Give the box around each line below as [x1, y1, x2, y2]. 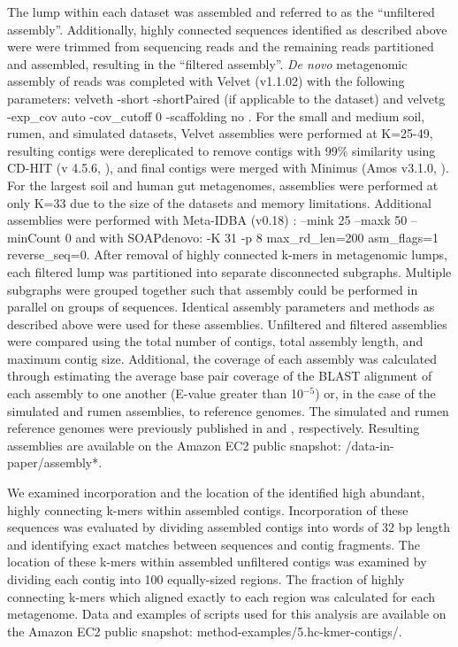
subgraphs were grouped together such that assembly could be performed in [7, 280, 418, 298]
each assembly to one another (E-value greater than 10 [7, 384, 303, 403]
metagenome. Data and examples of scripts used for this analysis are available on [7, 605, 447, 623]
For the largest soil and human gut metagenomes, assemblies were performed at [7, 175, 439, 194]
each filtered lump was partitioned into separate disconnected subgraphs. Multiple [7, 262, 452, 281]
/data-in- [345, 435, 394, 454]
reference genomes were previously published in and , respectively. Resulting [7, 419, 420, 437]
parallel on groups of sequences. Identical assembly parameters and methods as [7, 297, 435, 316]
